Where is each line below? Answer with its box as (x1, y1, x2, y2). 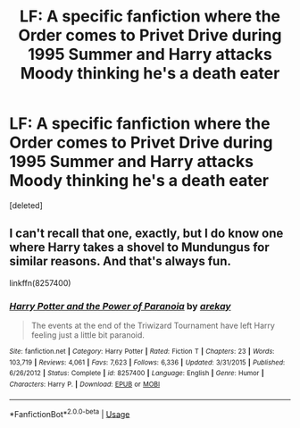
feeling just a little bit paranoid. (30, 330, 146, 340)
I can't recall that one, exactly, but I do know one (9, 226, 284, 241)
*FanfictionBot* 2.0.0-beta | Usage (9, 407, 130, 419)
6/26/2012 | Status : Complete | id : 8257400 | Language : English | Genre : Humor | (9, 369, 264, 378)
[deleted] (9, 199, 43, 211)
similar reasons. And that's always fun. (9, 254, 232, 269)
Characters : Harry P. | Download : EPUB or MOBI (9, 380, 161, 390)
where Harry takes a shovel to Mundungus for (9, 239, 270, 256)
